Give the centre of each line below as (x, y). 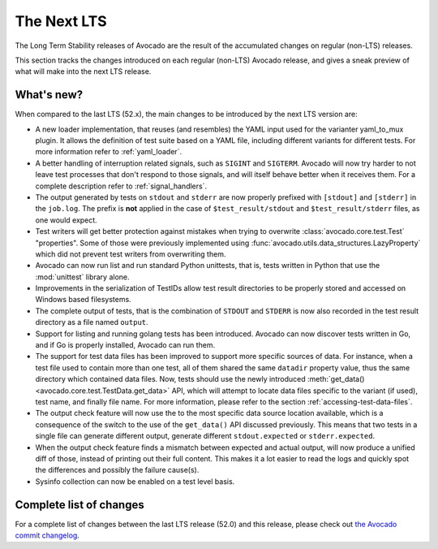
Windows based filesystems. (83, 300)
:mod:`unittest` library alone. (82, 277)
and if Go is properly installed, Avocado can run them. (125, 345)
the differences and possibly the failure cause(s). (117, 470)
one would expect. (66, 220)
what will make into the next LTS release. (83, 71)
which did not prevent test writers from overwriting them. (131, 254)
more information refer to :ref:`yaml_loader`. (109, 152)
